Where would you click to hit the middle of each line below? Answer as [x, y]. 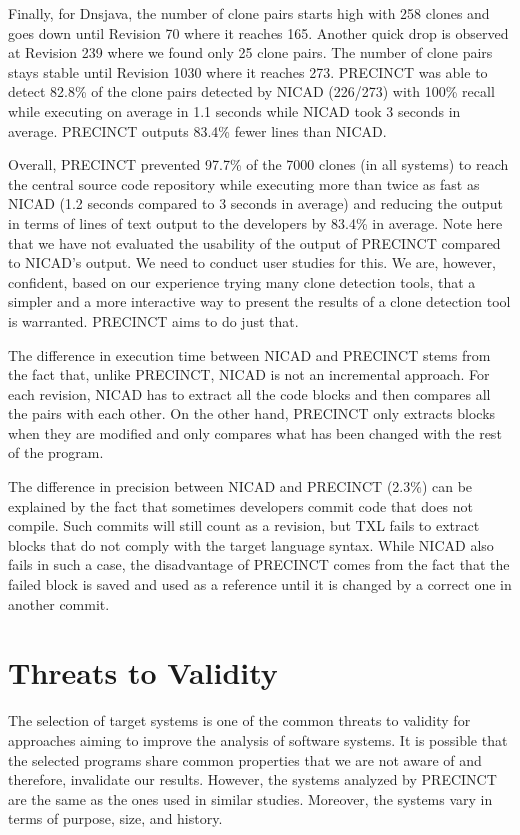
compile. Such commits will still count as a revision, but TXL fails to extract [244, 525]
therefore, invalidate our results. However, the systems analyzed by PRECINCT [252, 779]
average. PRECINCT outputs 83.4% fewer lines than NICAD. [197, 130]
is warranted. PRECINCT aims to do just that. [153, 320]
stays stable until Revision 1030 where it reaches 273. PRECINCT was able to [248, 71]
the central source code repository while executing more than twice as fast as [244, 183]
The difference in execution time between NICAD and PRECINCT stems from [249, 354]
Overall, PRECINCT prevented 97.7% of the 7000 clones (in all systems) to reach [258, 164]
